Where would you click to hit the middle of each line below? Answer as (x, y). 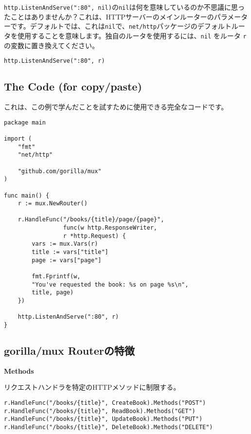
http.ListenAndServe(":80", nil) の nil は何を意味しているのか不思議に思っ (124, 7)
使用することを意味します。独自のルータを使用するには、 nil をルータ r (132, 35)
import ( (18, 138)
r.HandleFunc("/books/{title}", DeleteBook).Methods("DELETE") (108, 427)
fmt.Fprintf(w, (56, 277)
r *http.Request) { (94, 236)
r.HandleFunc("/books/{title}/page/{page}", (91, 220)
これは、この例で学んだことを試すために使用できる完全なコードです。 (116, 107)
